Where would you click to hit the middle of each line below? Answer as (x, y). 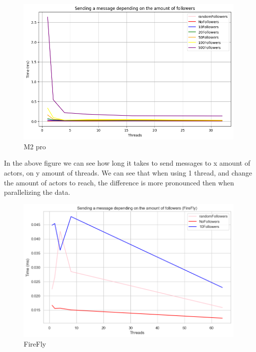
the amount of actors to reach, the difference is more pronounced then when (119, 182)
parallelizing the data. (37, 192)
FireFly (35, 344)
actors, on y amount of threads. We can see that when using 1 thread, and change (128, 172)
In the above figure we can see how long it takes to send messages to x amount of (127, 163)
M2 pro (35, 146)
